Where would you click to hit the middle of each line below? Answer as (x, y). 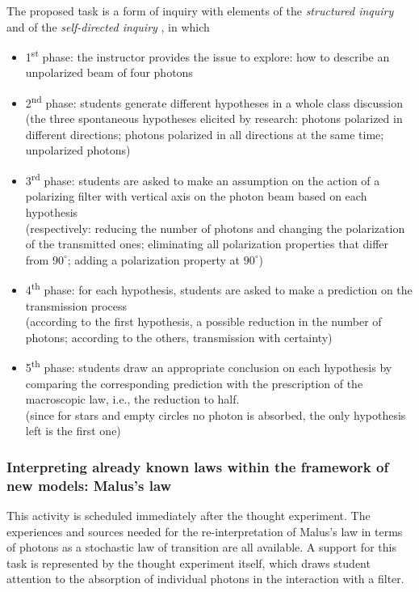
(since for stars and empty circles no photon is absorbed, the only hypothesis (216, 414)
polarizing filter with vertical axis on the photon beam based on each (196, 196)
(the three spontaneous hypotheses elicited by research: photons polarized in (214, 118)
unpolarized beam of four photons (109, 72)
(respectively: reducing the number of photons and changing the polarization (215, 228)
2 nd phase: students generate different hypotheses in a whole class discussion (214, 101)
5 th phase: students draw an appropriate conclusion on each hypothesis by (209, 366)
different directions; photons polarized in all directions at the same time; (205, 134)
